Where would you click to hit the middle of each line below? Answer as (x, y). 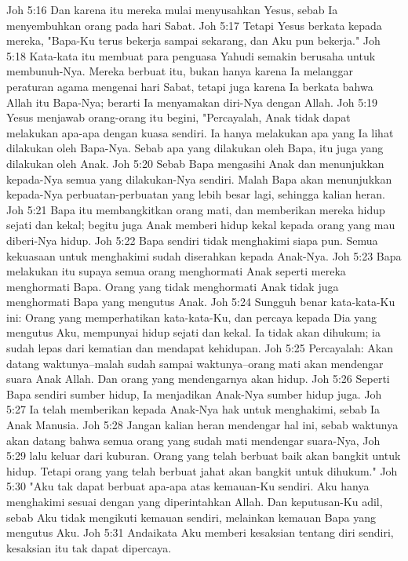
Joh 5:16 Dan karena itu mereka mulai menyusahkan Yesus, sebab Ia (172, 9)
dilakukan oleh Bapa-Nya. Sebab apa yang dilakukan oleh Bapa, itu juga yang (195, 148)
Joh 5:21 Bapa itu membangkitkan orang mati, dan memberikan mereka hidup (196, 209)
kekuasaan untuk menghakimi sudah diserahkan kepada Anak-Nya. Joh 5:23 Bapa (204, 255)
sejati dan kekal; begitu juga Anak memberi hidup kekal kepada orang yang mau (201, 225)
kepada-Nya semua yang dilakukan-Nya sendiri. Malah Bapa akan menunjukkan (199, 178)
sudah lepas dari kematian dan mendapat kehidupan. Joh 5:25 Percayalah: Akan (200, 348)
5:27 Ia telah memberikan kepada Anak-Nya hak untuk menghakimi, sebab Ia (193, 409)
